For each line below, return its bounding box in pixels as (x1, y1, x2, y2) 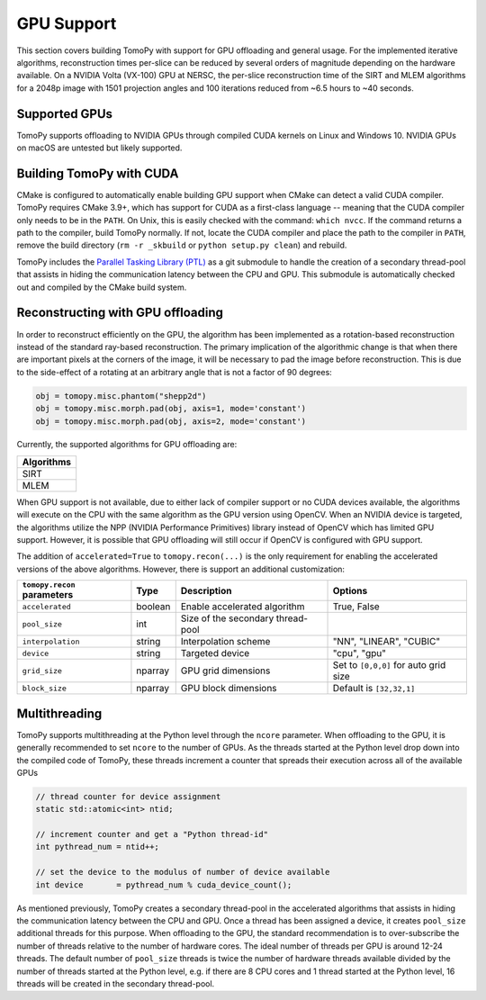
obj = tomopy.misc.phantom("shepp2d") (35, 391, 207, 401)
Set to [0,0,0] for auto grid (332, 659, 446, 671)
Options (332, 584, 368, 597)
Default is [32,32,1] (332, 682, 416, 695)
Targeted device (180, 647, 250, 660)
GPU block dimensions (180, 682, 278, 695)
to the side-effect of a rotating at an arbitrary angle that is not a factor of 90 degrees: (16, 366, 332, 377)
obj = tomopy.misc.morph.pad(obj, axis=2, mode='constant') (35, 416, 307, 427)
